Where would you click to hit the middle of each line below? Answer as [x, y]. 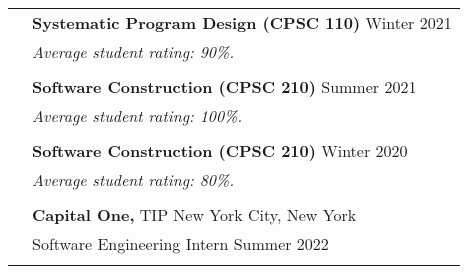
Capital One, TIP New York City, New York [194, 214]
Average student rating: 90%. [133, 51]
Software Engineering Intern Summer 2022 [180, 243]
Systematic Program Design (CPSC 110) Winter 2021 [242, 22]
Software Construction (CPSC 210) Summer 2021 [224, 86]
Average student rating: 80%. [133, 179]
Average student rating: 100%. [137, 115]
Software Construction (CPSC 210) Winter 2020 [220, 150]
